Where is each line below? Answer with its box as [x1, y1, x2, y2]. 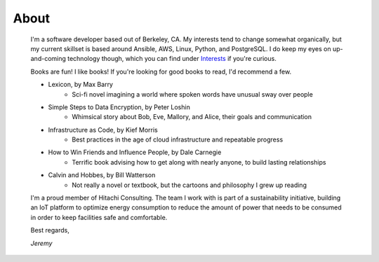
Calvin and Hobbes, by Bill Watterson [48, 171, 156, 179]
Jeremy [30, 239, 53, 247]
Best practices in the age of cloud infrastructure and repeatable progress [72, 135, 284, 144]
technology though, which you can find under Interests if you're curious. [67, 55, 277, 63]
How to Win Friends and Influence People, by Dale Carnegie [48, 148, 222, 157]
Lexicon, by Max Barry [48, 81, 114, 89]
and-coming [30, 55, 67, 63]
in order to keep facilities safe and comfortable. [30, 213, 168, 221]
